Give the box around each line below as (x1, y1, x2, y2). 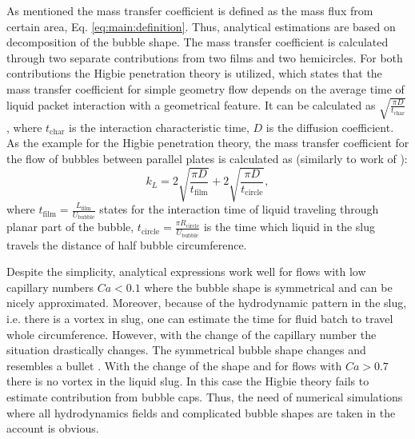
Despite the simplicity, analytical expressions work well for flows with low (6, 263, 366, 280)
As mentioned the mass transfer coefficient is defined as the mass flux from (6, 2, 373, 18)
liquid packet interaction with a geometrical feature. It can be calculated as (6, 96, 376, 113)
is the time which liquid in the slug (203, 218, 376, 235)
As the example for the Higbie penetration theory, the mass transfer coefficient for (6, 134, 409, 151)
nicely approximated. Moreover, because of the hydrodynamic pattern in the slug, (6, 294, 407, 311)
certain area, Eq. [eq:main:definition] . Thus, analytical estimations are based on (6, 18, 396, 34)
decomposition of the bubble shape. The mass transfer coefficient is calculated (6, 34, 389, 50)
